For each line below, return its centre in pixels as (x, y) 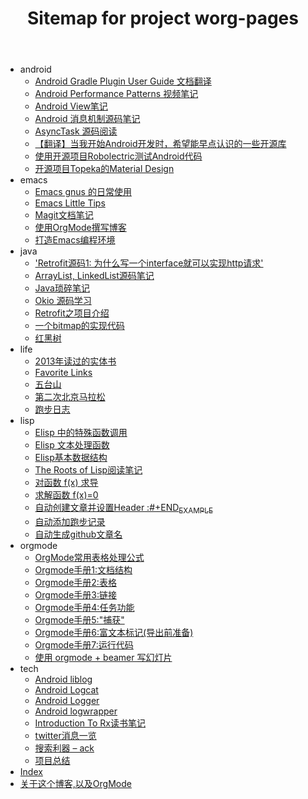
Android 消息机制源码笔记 (87, 119)
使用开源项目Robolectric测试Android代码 (118, 156)
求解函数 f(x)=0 (66, 495)
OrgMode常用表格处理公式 (89, 557)
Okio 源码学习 (63, 301)
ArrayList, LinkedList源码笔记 (94, 276)
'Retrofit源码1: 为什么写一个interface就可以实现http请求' (149, 263)
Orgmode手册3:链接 (75, 594)
